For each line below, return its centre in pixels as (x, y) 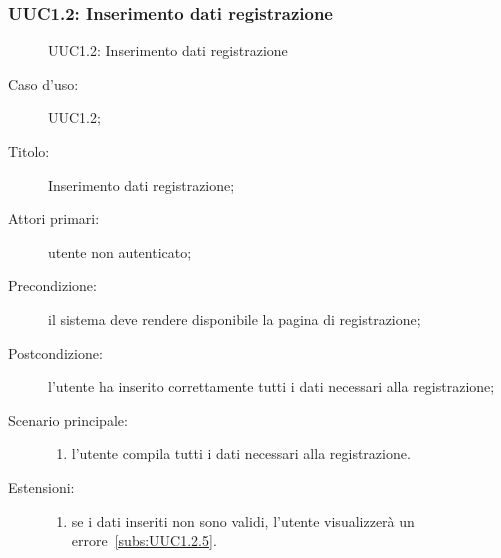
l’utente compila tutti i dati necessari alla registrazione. (241, 453)
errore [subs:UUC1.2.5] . (144, 540)
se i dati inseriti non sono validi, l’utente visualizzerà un (243, 520)
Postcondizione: (55, 352)
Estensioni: (41, 486)
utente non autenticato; (120, 251)
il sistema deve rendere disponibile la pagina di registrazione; (234, 318)
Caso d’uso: (43, 83)
